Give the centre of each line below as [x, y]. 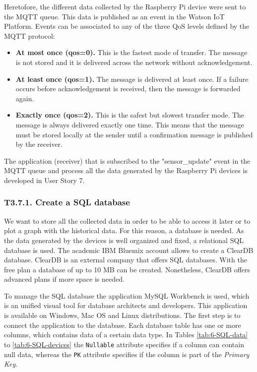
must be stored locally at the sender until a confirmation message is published [134, 134]
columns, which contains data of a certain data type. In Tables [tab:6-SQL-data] [126, 335]
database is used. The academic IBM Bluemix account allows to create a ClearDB [129, 250]
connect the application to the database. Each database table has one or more [123, 325]
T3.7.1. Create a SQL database [67, 202]
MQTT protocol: [30, 35]
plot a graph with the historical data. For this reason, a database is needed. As [124, 230]
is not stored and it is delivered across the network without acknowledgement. [134, 62]
